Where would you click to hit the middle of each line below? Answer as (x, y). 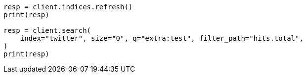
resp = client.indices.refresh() (68, 7)
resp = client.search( (47, 30)
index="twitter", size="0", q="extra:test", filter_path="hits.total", (162, 38)
